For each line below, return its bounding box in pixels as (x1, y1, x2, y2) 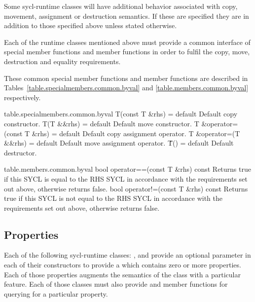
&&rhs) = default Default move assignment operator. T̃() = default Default (4, 138, 234, 148)
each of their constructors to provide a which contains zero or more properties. (4, 260, 241, 270)
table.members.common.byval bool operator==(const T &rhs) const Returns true (4, 164, 251, 174)
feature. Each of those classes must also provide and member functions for (4, 279, 228, 289)
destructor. (4, 147, 37, 157)
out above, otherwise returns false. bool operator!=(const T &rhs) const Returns (4, 183, 248, 193)
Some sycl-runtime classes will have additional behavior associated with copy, (4, 1, 238, 11)
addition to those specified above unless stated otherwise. (4, 20, 177, 31)
